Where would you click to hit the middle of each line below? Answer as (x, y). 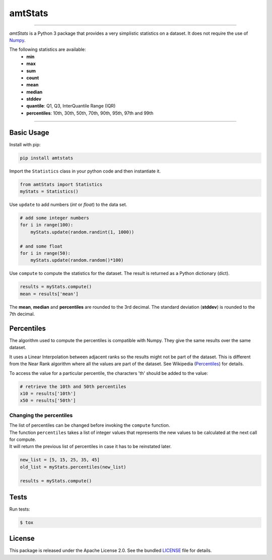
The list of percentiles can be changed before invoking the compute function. (90, 425)
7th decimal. (22, 314)
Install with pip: (25, 144)
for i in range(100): (47, 225)
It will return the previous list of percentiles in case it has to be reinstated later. (90, 446)
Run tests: (20, 509)
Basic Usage (29, 132)
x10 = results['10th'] (48, 393)
